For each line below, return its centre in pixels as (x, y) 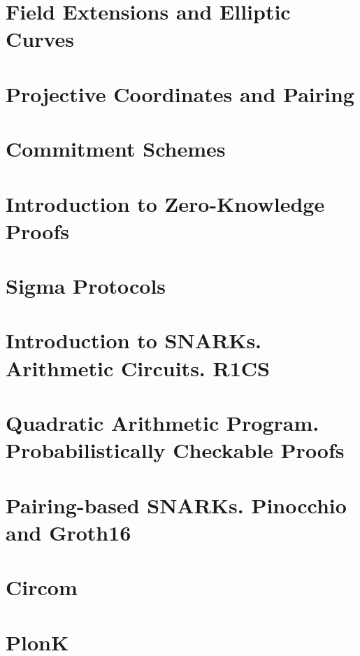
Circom (42, 587)
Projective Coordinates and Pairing (180, 93)
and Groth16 (69, 532)
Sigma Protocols (86, 286)
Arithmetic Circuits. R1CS (138, 368)
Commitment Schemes (116, 149)
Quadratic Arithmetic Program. (163, 422)
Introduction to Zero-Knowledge (165, 203)
